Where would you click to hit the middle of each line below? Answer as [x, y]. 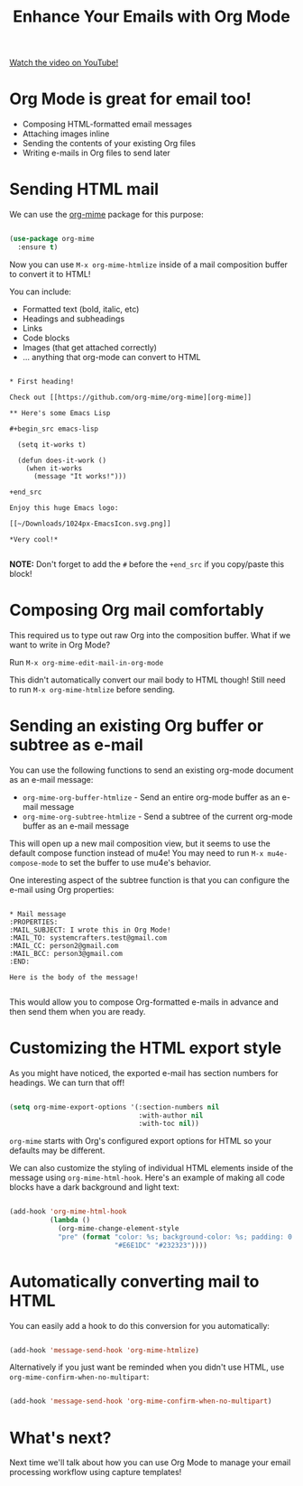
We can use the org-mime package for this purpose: [107, 215]
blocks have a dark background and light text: [94, 1187]
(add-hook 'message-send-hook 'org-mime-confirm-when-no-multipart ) [141, 1401]
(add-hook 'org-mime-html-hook [68, 1212]
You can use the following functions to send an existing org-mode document [151, 770]
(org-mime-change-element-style [118, 1229]
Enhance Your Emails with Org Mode [151, 17]
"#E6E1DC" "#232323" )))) [161, 1245]
